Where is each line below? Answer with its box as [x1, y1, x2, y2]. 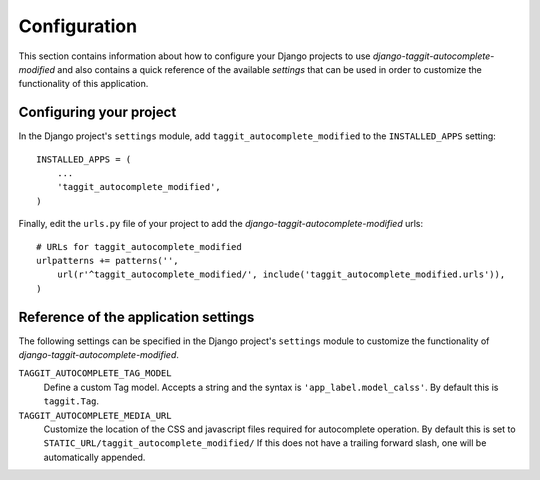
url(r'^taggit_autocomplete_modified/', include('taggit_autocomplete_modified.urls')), [56, 269, 506, 280]
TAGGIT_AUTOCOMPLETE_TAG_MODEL [18, 368, 172, 379]
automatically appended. [43, 451, 146, 463]
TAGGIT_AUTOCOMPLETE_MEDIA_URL [18, 410, 172, 421]
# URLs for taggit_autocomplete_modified [36, 241, 242, 252]
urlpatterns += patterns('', [36, 255, 179, 266]
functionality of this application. [18, 78, 149, 90]
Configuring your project [18, 104, 177, 121]
